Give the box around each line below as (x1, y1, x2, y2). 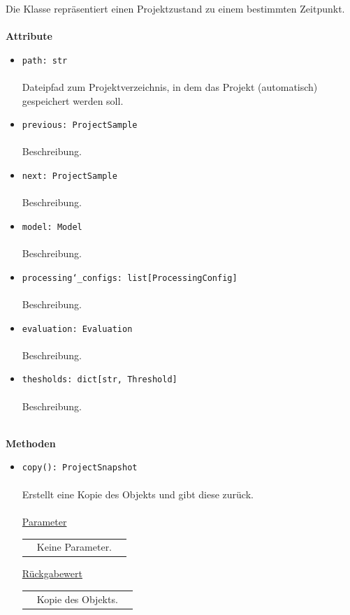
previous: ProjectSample (22, 120, 138, 131)
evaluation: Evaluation (22, 324, 133, 334)
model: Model (22, 222, 82, 232)
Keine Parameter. (36, 540, 112, 554)
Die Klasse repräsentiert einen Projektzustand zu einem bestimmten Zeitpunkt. (6, 1, 345, 15)
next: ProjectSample (22, 171, 117, 182)
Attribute (6, 29, 52, 43)
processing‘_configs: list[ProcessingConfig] (22, 273, 238, 283)
